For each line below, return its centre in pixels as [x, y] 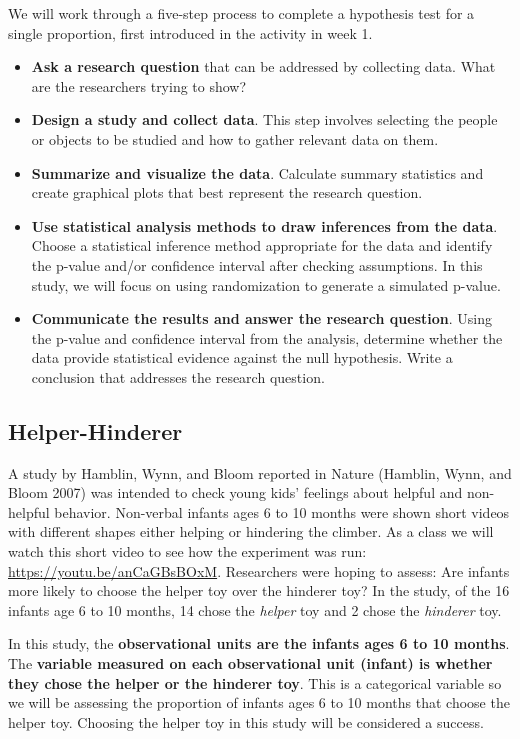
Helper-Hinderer [95, 430]
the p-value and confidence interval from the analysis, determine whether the [267, 337]
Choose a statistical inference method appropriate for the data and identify [262, 245]
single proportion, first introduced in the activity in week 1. [190, 32]
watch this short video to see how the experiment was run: [187, 551]
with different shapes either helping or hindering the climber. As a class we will [251, 531]
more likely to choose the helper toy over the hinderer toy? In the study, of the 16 [259, 590]
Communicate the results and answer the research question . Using [261, 318]
